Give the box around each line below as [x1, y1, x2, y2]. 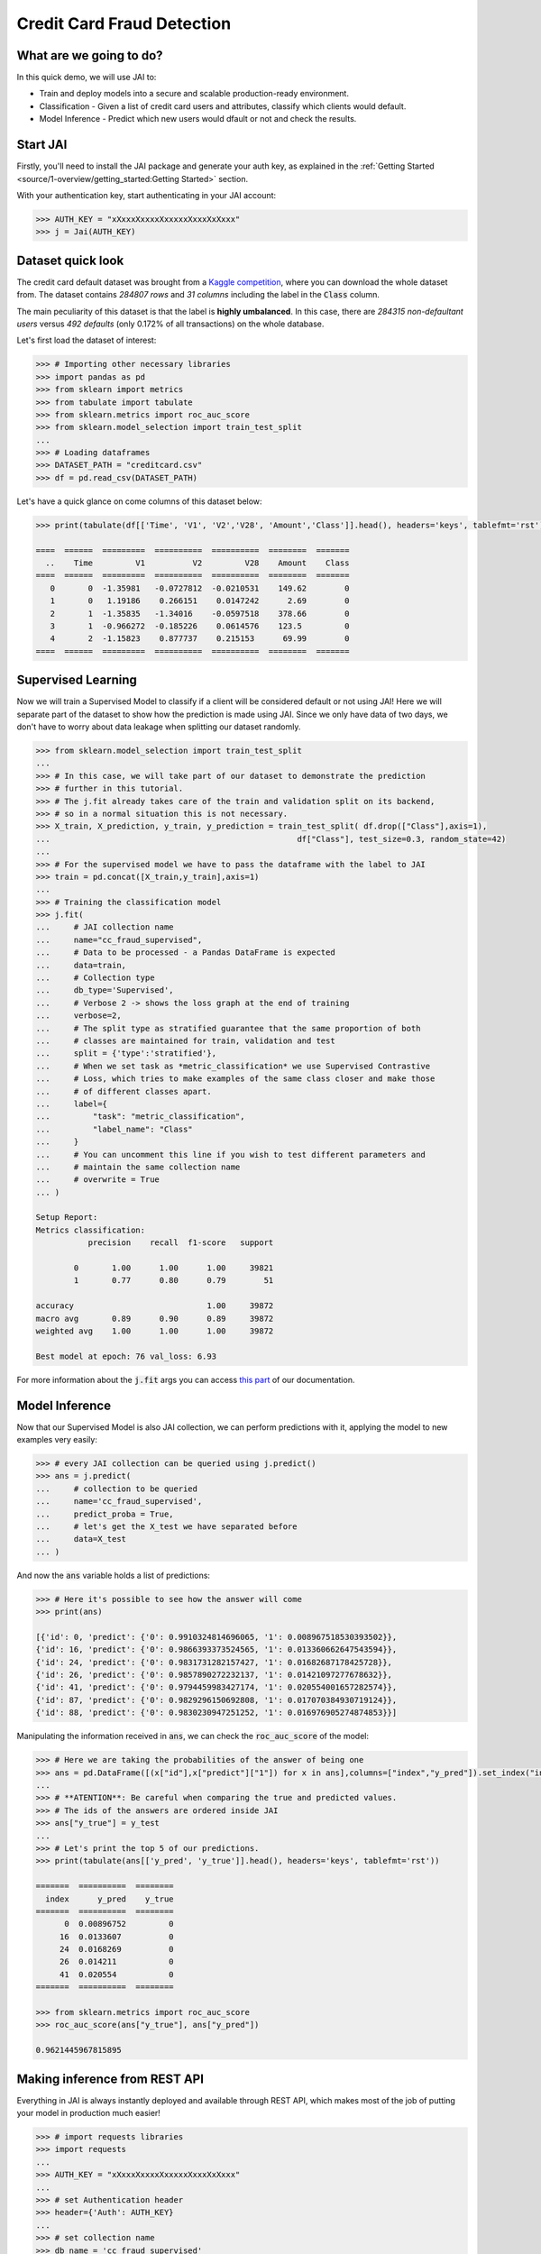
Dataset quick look [16, 252, 124, 268]
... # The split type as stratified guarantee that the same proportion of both [35, 1023, 421, 1033]
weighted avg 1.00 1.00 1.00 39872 [35, 1325, 274, 1336]
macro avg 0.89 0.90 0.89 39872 [35, 1313, 274, 1324]
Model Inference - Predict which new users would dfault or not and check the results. [39, 114, 357, 124]
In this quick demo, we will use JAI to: [16, 72, 157, 83]
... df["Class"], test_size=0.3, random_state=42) [35, 834, 507, 844]
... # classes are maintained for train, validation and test [35, 1035, 335, 1046]
